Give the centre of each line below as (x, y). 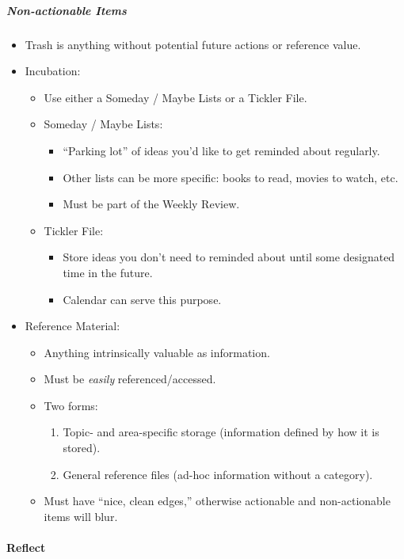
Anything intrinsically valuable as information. (157, 352)
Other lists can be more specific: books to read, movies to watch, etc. (231, 177)
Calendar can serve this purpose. (142, 299)
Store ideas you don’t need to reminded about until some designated (229, 257)
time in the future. (108, 272)
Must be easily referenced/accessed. (130, 379)
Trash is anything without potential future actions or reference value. (193, 44)
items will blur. (81, 516)
